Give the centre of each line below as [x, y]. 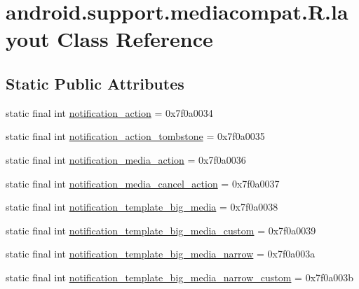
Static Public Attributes [95, 83]
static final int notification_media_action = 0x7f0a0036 [126, 159]
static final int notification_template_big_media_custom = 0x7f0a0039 [161, 230]
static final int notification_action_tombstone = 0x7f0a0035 [135, 136]
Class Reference [135, 39]
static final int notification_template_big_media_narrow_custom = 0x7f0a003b [180, 277]
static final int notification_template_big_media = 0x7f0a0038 [142, 207]
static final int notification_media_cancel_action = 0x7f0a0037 [143, 183]
